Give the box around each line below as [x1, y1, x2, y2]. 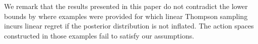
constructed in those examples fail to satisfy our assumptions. [4, 30, 195, 40]
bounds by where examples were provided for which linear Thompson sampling [4, 10, 248, 21]
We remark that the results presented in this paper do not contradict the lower [4, 1, 248, 11]
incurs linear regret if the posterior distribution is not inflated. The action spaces [4, 20, 254, 31]
